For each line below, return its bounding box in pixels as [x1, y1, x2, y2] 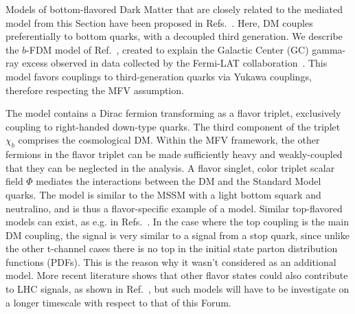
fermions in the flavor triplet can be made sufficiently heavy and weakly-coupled [5, 147, 343, 161]
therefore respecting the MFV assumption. [5, 82, 184, 97]
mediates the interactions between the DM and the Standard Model [36, 174, 321, 188]
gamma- [312, 42, 346, 56]
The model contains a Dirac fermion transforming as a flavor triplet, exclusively [5, 106, 341, 120]
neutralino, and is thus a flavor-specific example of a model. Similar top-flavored [5, 201, 343, 215]
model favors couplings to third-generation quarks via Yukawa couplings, [5, 69, 312, 83]
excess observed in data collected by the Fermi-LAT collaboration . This [22, 56, 328, 70]
